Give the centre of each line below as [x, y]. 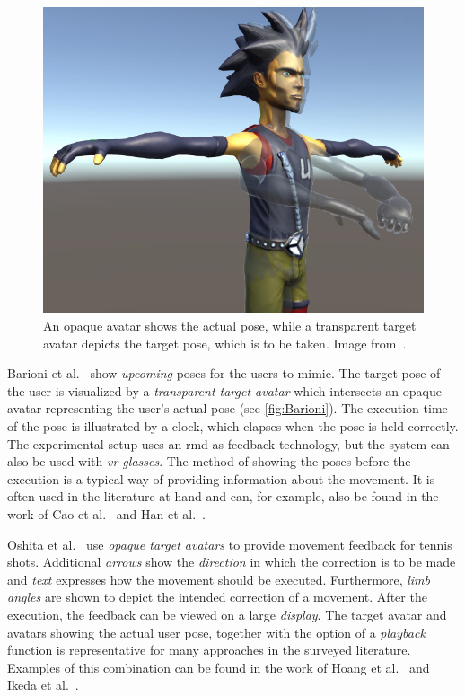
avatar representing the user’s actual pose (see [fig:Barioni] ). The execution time [228, 408]
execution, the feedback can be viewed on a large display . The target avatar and [227, 614]
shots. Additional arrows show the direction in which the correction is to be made [232, 562]
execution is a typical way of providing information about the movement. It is [221, 478]
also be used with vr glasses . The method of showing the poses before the [209, 461]
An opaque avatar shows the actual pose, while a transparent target [230, 326]
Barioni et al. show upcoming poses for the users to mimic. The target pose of [224, 373]
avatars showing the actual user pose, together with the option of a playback [216, 632]
